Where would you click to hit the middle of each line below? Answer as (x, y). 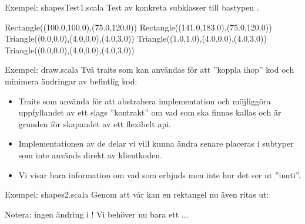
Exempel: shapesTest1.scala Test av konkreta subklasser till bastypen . (132, 7)
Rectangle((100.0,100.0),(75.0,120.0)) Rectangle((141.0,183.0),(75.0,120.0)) (138, 27)
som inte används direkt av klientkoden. (90, 155)
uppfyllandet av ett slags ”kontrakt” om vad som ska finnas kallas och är (150, 112)
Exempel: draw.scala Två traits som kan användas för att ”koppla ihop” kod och (150, 69)
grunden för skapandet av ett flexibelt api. (95, 123)
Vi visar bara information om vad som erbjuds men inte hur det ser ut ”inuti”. (160, 174)
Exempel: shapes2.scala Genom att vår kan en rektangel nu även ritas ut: (137, 194)
